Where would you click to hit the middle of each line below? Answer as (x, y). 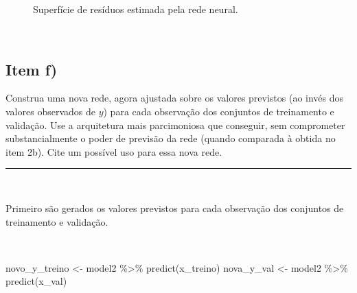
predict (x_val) (36, 281)
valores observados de (50, 111)
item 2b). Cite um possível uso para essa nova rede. (114, 151)
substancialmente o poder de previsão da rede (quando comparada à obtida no (171, 138)
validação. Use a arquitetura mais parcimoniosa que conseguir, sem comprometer (175, 125)
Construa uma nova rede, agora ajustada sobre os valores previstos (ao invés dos (175, 98)
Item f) (32, 69)
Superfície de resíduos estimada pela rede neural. (136, 9)
